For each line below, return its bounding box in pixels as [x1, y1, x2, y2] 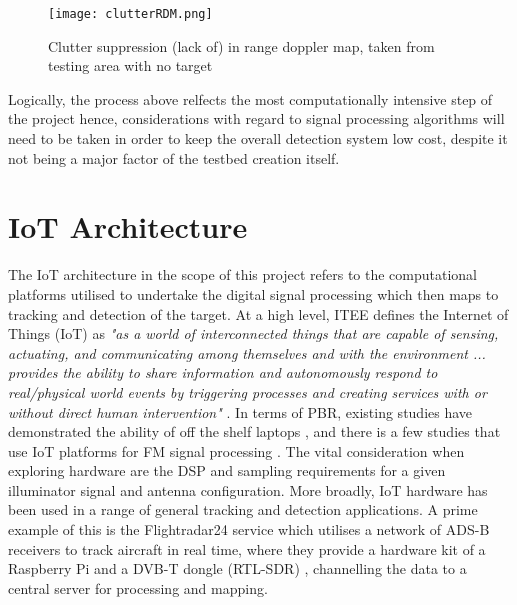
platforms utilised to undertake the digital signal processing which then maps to [8, 283, 499, 304]
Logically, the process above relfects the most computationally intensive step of [8, 88, 493, 109]
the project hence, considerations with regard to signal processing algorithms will [8, 108, 505, 129]
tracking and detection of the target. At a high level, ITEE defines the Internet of [8, 303, 509, 324]
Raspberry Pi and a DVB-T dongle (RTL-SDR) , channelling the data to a [8, 558, 467, 579]
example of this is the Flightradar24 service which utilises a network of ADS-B [8, 519, 490, 540]
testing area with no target [48, 55, 213, 76]
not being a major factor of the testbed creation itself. [8, 147, 340, 168]
